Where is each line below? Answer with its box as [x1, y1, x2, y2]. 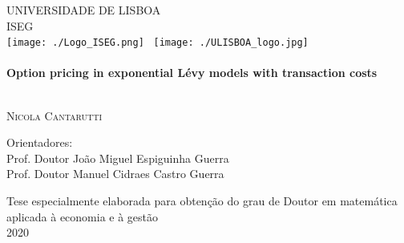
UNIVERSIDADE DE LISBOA [6, 2, 161, 18]
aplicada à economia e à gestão [6, 208, 159, 225]
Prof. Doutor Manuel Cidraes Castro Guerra [6, 165, 224, 182]
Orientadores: [6, 134, 73, 151]
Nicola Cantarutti [6, 107, 103, 124]
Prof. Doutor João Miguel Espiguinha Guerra [6, 149, 229, 166]
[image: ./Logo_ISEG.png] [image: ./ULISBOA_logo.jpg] [6, 37, 309, 49]
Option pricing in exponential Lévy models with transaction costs [6, 64, 378, 81]
